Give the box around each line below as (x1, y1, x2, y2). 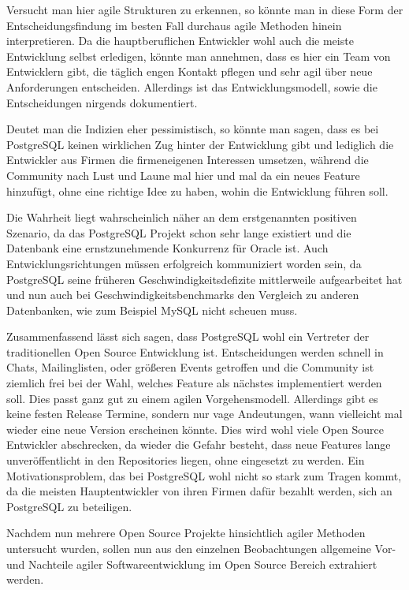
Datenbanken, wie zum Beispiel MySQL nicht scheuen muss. (6, 301, 298, 318)
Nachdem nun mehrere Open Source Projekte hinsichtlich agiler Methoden (6, 525, 366, 541)
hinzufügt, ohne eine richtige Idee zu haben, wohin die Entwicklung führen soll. (6, 182, 389, 199)
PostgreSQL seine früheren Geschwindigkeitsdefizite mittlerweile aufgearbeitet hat (6, 271, 403, 287)
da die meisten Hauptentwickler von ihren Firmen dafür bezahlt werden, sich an (6, 483, 392, 499)
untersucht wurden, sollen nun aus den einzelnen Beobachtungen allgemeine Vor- (6, 540, 396, 556)
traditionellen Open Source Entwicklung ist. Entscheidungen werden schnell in (6, 343, 384, 360)
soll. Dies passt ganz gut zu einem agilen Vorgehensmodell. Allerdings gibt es (6, 390, 378, 406)
